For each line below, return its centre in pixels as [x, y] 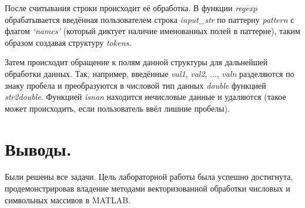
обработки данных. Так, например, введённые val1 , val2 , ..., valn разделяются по [150, 73]
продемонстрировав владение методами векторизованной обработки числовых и [148, 188]
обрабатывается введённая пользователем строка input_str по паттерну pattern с [150, 19]
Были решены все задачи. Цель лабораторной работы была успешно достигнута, [149, 177]
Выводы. [38, 148]
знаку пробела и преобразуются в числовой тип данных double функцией [135, 85]
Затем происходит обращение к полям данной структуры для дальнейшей [136, 62]
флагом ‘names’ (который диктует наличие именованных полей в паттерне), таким [152, 31]
